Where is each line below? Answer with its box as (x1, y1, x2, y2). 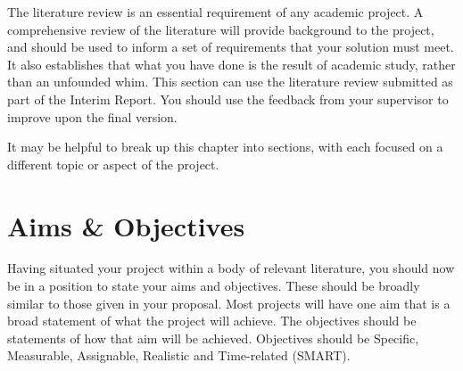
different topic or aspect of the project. (7, 154, 219, 173)
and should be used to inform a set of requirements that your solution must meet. (7, 37, 454, 56)
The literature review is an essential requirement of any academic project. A (7, 3, 424, 21)
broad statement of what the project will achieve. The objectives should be (7, 311, 417, 330)
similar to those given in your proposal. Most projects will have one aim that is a (7, 293, 451, 312)
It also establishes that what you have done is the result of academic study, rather (7, 54, 456, 73)
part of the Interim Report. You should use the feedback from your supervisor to (7, 89, 449, 108)
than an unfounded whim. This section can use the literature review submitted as (7, 72, 453, 91)
